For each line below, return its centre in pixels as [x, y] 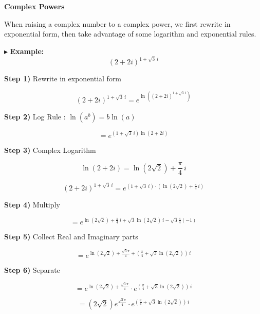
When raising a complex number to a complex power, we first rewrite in [117, 23]
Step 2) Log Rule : [35, 117]
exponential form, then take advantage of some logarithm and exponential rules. [130, 34]
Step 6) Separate [32, 269]
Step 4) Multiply [32, 205]
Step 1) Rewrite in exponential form [63, 78]
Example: [27, 51]
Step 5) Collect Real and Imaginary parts [71, 237]
